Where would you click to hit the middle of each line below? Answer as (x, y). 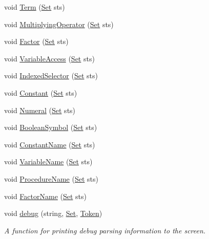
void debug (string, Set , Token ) (53, 213)
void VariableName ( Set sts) (48, 161)
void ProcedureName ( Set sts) (51, 178)
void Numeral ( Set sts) (40, 110)
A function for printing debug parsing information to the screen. (105, 230)
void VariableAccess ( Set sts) (49, 58)
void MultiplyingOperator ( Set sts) (59, 24)
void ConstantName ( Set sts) (50, 144)
